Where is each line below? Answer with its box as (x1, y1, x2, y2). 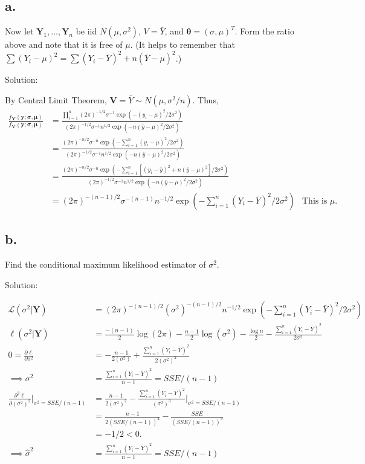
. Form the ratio (234, 25, 294, 37)
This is (302, 196, 328, 205)
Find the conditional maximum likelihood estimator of (5, 258, 206, 271)
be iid (76, 25, 97, 37)
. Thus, (192, 93, 219, 106)
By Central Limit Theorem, (5, 93, 107, 106)
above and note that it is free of (5, 38, 123, 51)
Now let (5, 25, 34, 37)
